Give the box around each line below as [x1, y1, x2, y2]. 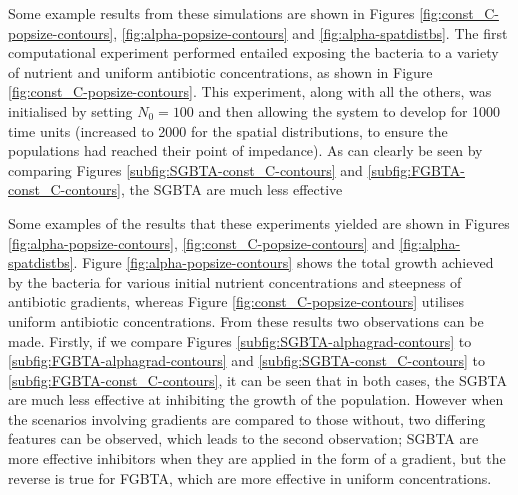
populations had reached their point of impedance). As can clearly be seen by [8, 140, 483, 161]
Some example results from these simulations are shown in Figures [8, 3, 415, 23]
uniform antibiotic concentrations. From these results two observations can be [8, 310, 484, 331]
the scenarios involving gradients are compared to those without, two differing [8, 408, 486, 429]
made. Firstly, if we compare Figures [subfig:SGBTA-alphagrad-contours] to [8, 330, 472, 351]
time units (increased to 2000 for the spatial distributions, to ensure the [8, 120, 448, 141]
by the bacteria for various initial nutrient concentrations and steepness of [8, 271, 462, 292]
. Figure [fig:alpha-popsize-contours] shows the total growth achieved [73, 252, 494, 273]
